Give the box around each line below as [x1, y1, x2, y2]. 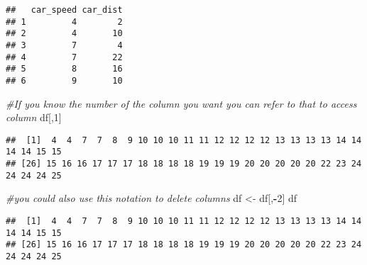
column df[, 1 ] [6, 110, 62, 125]
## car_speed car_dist [6, 5, 123, 15]
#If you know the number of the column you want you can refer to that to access [6, 96, 357, 111]
